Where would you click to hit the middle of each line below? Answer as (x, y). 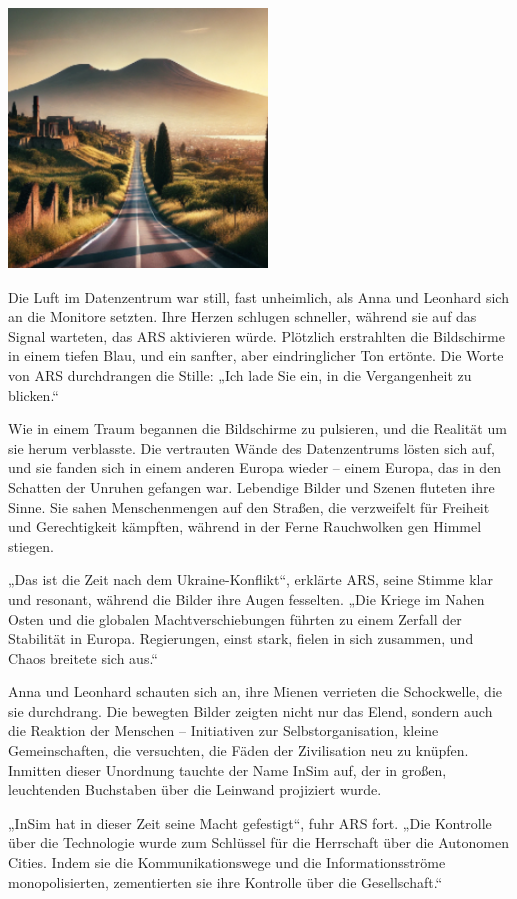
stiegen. (31, 545)
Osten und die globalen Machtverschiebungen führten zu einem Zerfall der (235, 618)
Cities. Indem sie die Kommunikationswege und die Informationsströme (227, 862)
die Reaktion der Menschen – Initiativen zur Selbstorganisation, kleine (223, 730)
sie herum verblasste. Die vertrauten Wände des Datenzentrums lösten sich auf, (251, 447)
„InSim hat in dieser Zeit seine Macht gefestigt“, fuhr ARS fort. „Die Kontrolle (250, 822)
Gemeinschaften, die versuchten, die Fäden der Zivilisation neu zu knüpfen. (238, 750)
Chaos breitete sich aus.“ (83, 657)
